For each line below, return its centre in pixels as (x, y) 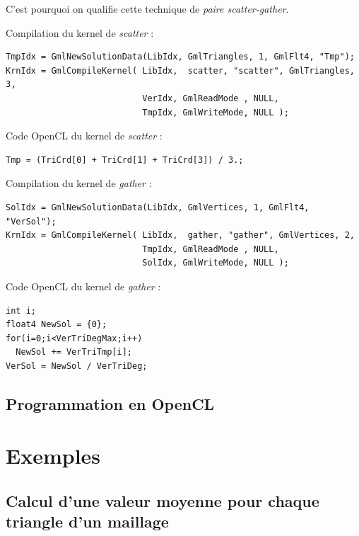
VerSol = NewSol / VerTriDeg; (77, 366)
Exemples (53, 456)
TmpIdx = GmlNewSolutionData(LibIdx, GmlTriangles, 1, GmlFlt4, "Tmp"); (180, 57)
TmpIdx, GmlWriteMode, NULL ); (216, 112)
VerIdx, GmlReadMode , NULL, (211, 98)
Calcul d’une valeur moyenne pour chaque (163, 501)
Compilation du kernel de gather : (79, 183)
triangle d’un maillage (87, 521)
